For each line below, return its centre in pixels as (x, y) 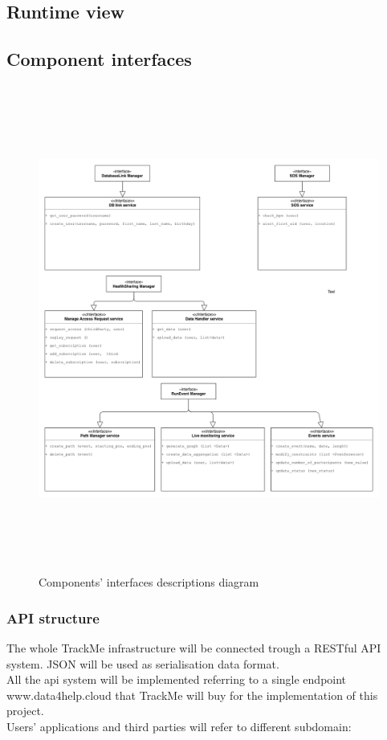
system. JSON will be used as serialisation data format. (143, 663)
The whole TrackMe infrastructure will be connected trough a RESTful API (194, 648)
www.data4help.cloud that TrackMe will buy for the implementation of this (192, 695)
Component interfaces (99, 59)
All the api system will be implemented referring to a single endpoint (177, 679)
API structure (53, 617)
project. (25, 711)
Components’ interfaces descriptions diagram (149, 582)
